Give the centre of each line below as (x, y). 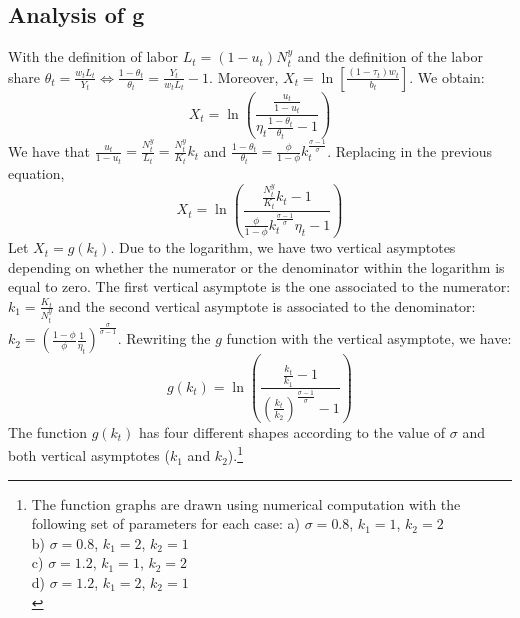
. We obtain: (447, 76)
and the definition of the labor (390, 56)
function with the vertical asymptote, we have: (369, 338)
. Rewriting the (164, 338)
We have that (49, 150)
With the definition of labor (93, 56)
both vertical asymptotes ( (89, 455)
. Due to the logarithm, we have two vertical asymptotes (283, 247)
